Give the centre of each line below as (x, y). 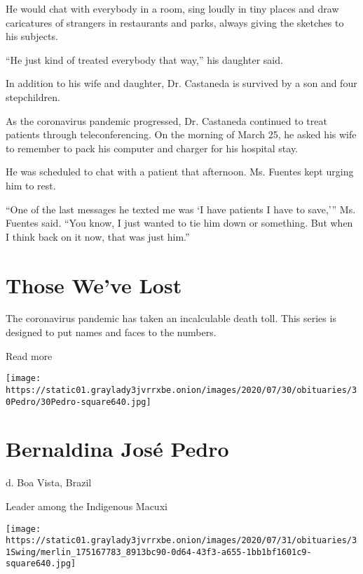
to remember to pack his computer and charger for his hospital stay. (152, 148)
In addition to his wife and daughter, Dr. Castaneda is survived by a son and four (181, 83)
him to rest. (31, 185)
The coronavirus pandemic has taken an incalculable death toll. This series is (171, 318)
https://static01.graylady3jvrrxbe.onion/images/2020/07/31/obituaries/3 (181, 541)
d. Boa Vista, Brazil (49, 482)
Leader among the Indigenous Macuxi (87, 506)
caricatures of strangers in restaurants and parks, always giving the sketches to (175, 22)
